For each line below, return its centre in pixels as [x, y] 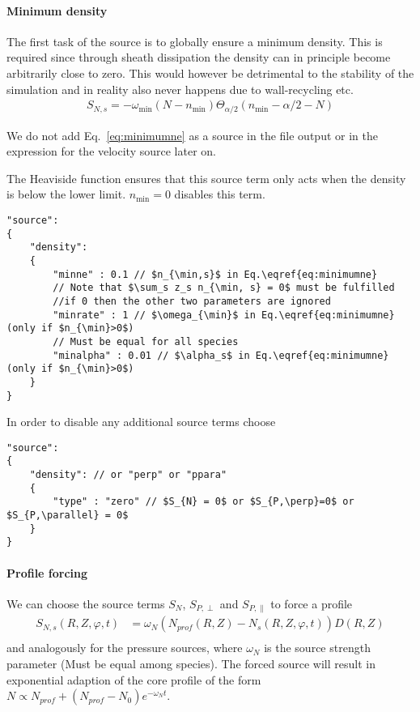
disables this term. [220, 194]
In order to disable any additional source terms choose [141, 422]
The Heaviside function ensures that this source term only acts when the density [206, 178]
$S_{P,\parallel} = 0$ [68, 516]
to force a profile [312, 603]
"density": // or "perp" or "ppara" [128, 475]
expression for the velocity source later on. [111, 151]
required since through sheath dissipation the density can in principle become [199, 57]
